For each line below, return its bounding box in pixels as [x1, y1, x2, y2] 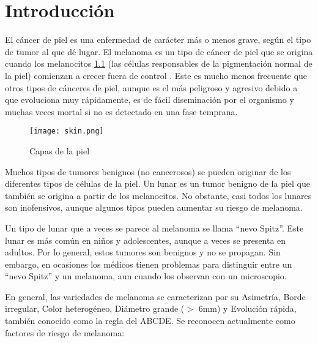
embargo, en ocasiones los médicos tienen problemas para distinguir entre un [5, 257, 292, 270]
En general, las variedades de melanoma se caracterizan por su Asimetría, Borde [5, 290, 306, 303]
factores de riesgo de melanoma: [5, 326, 125, 339]
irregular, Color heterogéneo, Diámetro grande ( [5, 302, 185, 315]
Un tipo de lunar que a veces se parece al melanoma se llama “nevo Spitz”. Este [5, 221, 304, 234]
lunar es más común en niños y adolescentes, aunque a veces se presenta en [5, 233, 286, 246]
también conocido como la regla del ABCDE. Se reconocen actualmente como [5, 314, 295, 327]
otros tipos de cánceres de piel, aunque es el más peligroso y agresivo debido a [5, 81, 298, 94]
